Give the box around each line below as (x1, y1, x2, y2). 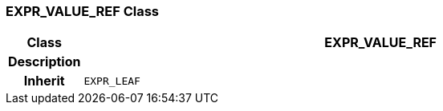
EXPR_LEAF (83, 74, 140, 87)
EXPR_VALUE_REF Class (6, 3, 159, 19)
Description (8, 54, 81, 70)
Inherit (23, 73, 65, 89)
